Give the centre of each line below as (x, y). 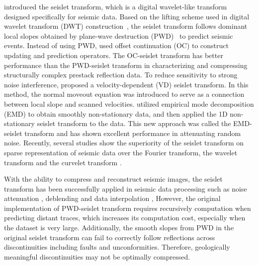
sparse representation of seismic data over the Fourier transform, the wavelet (121, 152)
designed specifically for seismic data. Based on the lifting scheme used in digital (127, 16)
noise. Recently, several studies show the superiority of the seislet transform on (124, 143)
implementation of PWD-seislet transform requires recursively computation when (128, 208)
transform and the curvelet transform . (63, 162)
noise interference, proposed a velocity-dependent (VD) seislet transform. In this (126, 84)
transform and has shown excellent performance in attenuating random (133, 133)
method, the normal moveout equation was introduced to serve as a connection (124, 94)
